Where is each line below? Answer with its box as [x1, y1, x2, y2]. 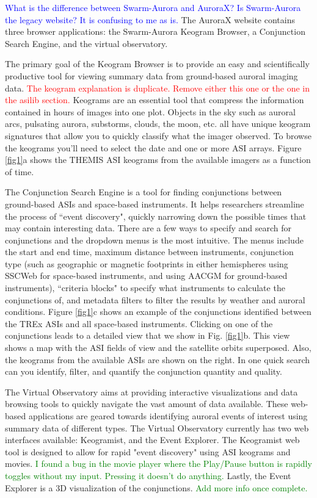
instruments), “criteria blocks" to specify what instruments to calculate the [5, 281, 285, 294]
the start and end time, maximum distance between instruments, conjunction [5, 245, 294, 258]
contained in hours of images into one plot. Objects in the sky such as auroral [5, 105, 296, 118]
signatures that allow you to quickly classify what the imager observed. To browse [5, 129, 312, 142]
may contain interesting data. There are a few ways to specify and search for [5, 222, 292, 234]
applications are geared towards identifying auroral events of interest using [28, 410, 308, 422]
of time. [5, 165, 34, 178]
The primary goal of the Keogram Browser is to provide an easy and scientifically [5, 57, 310, 70]
